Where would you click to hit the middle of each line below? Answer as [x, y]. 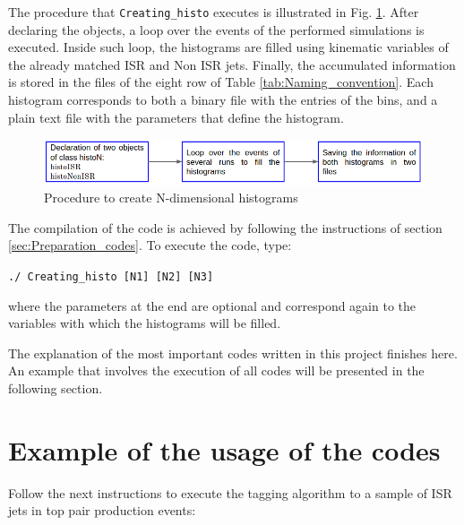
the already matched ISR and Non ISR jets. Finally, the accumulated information [232, 64]
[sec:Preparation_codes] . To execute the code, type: [150, 245]
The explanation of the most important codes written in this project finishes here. [233, 353]
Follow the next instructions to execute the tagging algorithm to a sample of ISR [230, 492]
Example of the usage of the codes [224, 449]
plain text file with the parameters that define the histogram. [176, 117]
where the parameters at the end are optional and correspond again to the [212, 305]
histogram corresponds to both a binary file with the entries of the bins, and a [223, 100]
